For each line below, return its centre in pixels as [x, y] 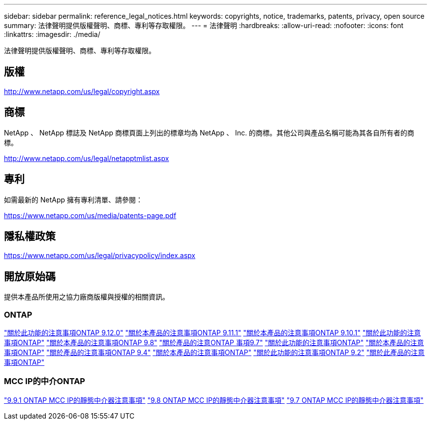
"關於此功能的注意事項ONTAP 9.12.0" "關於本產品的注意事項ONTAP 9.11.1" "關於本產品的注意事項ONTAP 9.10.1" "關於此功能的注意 [213, 332]
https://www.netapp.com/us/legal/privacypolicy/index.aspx [100, 256]
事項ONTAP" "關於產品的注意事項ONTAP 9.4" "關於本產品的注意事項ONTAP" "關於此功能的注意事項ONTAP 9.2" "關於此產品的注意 [214, 352]
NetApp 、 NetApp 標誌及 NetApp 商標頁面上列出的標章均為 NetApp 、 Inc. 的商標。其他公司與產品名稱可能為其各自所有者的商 [209, 132]
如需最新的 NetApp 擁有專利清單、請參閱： [73, 199]
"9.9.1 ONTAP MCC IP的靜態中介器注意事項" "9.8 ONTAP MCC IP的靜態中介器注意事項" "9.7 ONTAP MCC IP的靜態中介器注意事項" [214, 400]
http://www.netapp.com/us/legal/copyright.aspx [82, 91]
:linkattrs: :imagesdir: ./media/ [52, 34]
